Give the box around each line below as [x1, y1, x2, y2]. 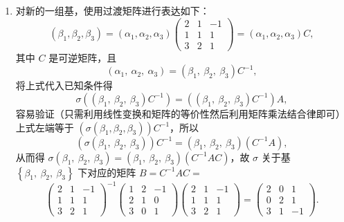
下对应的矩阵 [78, 165, 136, 179]
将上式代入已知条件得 [15, 78, 113, 93]
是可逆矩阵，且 [48, 50, 117, 64]
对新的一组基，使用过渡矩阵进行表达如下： [15, 3, 210, 17]
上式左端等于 [15, 120, 74, 134]
